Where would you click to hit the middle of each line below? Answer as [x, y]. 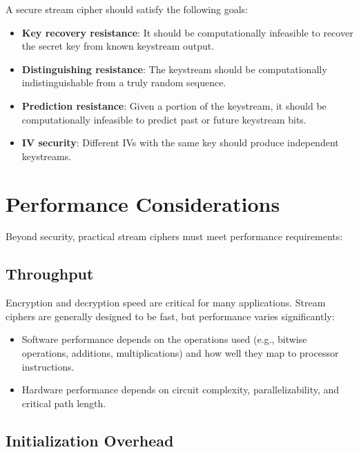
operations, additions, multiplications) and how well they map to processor [180, 353]
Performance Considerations [143, 203]
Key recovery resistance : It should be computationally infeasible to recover [187, 32]
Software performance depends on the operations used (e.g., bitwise [164, 339]
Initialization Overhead [90, 440]
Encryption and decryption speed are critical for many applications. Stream [166, 303]
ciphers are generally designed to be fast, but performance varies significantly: [170, 316]
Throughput [50, 274]
